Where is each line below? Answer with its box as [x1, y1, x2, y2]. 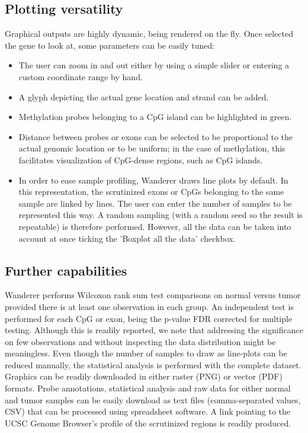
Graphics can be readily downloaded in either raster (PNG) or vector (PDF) [5, 370, 283, 383]
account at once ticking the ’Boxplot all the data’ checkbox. [18, 232, 236, 244]
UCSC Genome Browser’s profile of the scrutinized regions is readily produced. [5, 416, 291, 429]
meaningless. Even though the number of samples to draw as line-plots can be [5, 347, 287, 359]
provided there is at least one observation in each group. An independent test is [5, 300, 294, 312]
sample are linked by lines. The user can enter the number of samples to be [18, 197, 292, 209]
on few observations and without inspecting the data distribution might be [5, 335, 276, 347]
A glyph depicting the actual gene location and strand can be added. [18, 90, 269, 103]
